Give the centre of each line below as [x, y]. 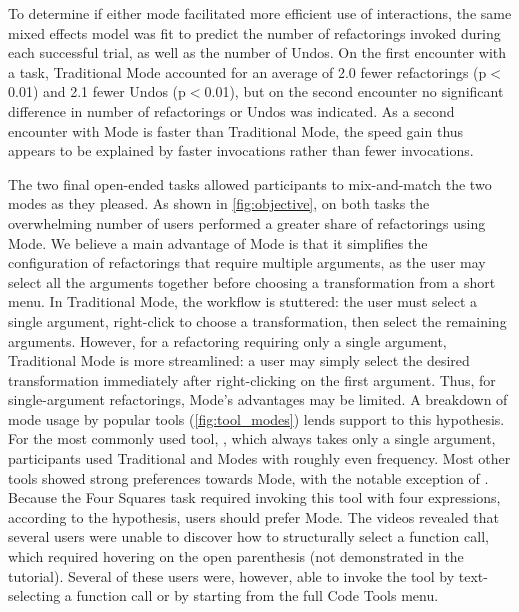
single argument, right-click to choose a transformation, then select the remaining [257, 320]
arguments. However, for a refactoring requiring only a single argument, [227, 340]
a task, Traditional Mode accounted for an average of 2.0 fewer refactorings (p [247, 71]
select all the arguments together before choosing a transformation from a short [252, 281]
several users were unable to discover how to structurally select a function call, [248, 536]
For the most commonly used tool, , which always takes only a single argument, [252, 438]
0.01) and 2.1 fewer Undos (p [97, 91]
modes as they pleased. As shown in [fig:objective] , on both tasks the [219, 203]
